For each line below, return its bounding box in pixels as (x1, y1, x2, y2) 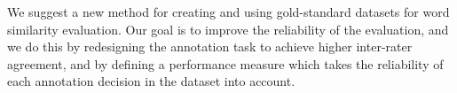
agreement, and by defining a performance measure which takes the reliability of (7, 54, 444, 73)
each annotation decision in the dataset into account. (7, 72, 295, 90)
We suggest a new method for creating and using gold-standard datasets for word (7, 3, 450, 20)
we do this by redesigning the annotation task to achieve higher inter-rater (7, 37, 413, 56)
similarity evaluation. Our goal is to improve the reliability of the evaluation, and (7, 19, 449, 38)
